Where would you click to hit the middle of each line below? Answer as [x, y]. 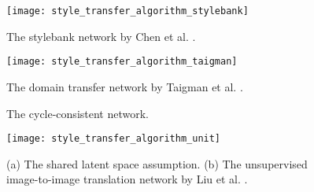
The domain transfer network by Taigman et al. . [125, 86]
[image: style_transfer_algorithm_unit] [114, 139]
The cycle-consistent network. [78, 113]
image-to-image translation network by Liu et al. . [127, 179]
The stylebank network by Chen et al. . [101, 36]
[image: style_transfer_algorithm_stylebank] [127, 11]
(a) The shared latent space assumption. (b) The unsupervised [157, 163]
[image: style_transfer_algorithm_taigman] [122, 62]
